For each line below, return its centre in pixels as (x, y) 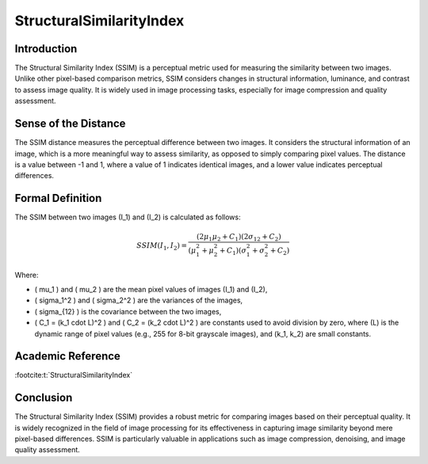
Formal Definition (58, 198)
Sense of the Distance (70, 124)
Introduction (46, 49)
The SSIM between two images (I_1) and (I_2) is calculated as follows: (128, 217)
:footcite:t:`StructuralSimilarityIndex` (74, 375)
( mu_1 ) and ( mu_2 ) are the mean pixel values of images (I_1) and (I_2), (151, 289)
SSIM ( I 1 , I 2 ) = (162, 247)
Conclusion (44, 398)
